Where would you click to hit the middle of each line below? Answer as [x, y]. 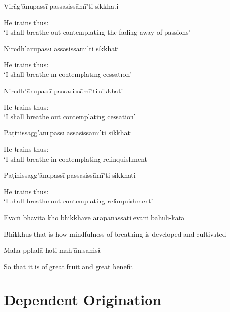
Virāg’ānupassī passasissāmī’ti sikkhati [61, 6]
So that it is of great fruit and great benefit [68, 266]
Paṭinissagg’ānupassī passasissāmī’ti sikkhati [70, 175]
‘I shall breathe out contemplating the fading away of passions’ [97, 32]
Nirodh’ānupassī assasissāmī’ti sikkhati [62, 48]
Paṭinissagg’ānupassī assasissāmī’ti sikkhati [68, 133]
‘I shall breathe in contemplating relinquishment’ [76, 158]
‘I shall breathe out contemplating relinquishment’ [79, 201]
